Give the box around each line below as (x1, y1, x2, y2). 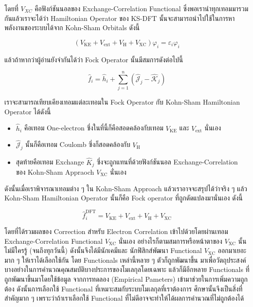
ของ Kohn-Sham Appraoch (16, 166, 94, 177)
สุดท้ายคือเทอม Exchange (16, 157, 84, 167)
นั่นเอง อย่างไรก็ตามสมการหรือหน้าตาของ (118, 235, 222, 246)
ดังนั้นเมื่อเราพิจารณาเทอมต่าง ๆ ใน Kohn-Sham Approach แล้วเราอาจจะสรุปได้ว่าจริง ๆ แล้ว (4, 183, 248, 193)
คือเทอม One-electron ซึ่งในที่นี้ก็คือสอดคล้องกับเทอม (24, 123, 163, 133)
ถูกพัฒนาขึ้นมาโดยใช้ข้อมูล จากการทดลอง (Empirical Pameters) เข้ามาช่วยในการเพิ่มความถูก (4, 273, 248, 284)
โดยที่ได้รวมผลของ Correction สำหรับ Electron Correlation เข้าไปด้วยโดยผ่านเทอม (4, 226, 228, 236)
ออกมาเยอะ (217, 245, 247, 255)
